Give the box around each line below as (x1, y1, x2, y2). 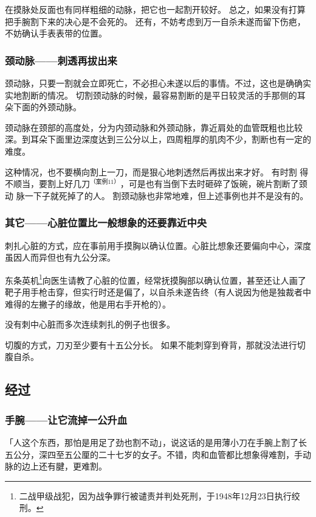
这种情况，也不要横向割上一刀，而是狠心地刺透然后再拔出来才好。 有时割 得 (5, 165, 309, 178)
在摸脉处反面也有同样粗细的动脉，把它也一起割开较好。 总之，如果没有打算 (5, 3, 306, 15)
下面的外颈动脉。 (13, 100, 81, 113)
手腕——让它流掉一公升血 (5, 412, 128, 427)
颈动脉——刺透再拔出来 (5, 52, 117, 68)
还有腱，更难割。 (38, 460, 107, 473)
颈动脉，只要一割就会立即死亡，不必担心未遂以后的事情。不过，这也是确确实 (5, 77, 311, 89)
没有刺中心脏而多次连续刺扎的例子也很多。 (5, 318, 175, 331)
